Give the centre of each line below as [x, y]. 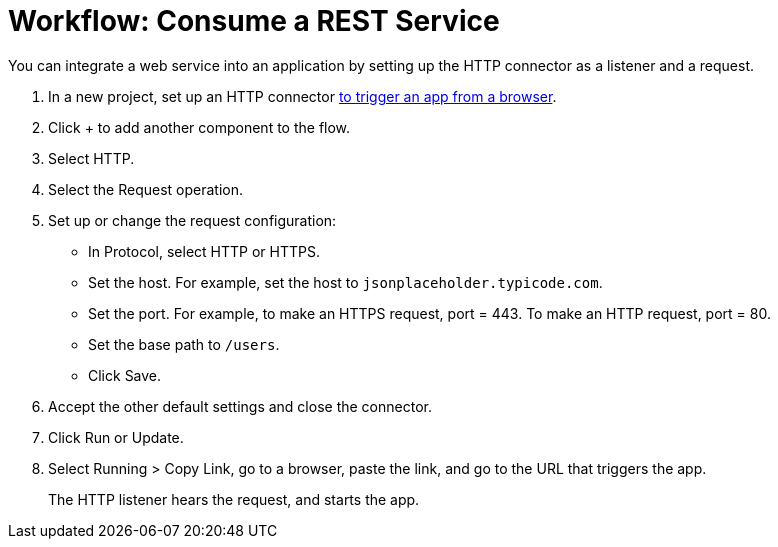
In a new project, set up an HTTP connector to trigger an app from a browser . [302, 96]
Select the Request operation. [145, 189]
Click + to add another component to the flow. [199, 127]
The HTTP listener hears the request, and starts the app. [234, 499]
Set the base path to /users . [184, 344]
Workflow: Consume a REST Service [254, 21]
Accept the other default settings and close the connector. [240, 406]
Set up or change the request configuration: [192, 220]
